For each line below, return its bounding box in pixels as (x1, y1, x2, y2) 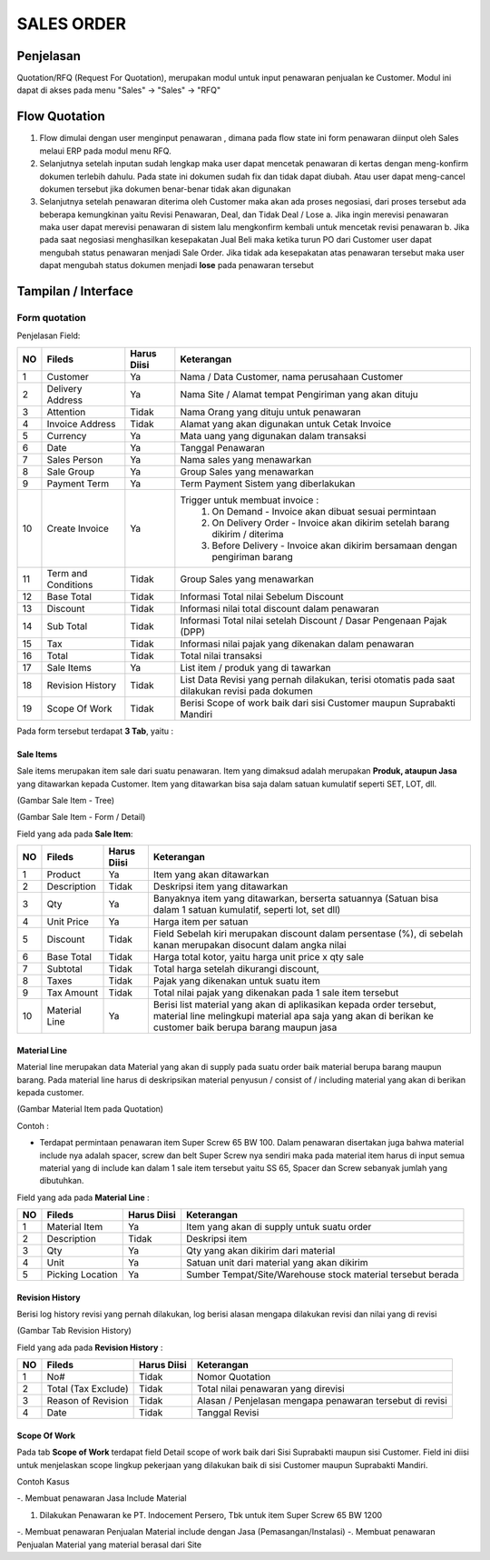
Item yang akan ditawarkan (152, 868, 269, 881)
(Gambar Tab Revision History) (16, 1325, 132, 1336)
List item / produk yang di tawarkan (180, 661, 331, 674)
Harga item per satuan (152, 915, 249, 928)
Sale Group (46, 465, 95, 477)
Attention (46, 405, 86, 418)
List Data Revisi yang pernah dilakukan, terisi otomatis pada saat (180, 673, 456, 685)
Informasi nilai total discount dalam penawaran (180, 602, 380, 615)
